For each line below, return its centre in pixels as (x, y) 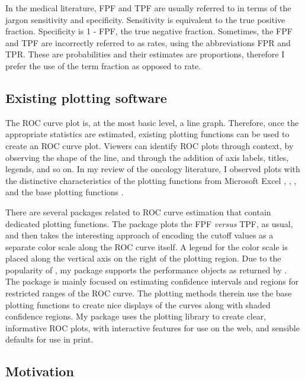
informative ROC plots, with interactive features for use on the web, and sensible (152, 327)
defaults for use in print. (49, 339)
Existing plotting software (86, 97)
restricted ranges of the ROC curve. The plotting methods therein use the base (149, 293)
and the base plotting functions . (65, 192)
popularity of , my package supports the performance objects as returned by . (146, 269)
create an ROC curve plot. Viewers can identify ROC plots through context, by (150, 145)
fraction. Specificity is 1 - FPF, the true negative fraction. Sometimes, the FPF (149, 31)
